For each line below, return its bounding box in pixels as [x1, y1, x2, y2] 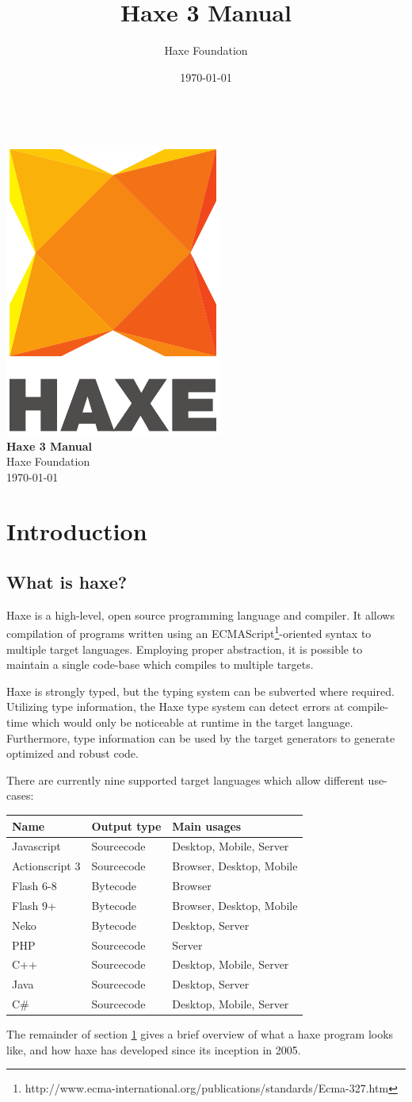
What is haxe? [6, 570, 128, 594]
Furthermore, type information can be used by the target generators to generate [6, 729, 395, 746]
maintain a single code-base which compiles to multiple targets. [6, 656, 314, 673]
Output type [91, 817, 162, 834]
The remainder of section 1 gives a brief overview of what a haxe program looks [6, 1026, 394, 1042]
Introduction [6, 515, 147, 547]
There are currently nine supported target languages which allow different [6, 771, 364, 788]
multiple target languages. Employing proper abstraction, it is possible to [6, 640, 363, 657]
